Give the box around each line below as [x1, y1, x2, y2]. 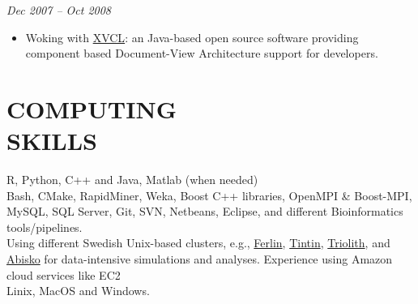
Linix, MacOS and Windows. [6, 282, 150, 299]
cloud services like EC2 [6, 266, 121, 283]
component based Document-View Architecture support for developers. [25, 45, 378, 62]
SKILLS [6, 124, 97, 157]
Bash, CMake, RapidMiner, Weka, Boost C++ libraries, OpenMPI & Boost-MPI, [6, 186, 412, 203]
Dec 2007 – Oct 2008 [6, 2, 111, 18]
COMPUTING [6, 92, 177, 125]
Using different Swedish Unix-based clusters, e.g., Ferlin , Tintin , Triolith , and [6, 234, 390, 251]
